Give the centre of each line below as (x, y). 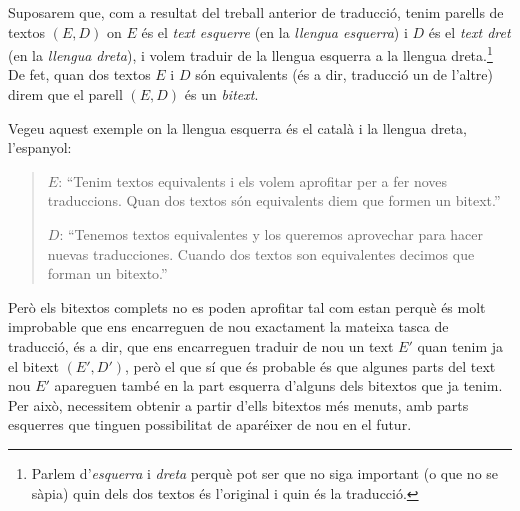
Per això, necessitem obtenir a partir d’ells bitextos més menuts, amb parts (238, 404)
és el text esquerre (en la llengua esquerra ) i (274, 31)
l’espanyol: (40, 147)
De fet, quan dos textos (79, 74)
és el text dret (469, 31)
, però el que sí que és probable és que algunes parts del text (310, 365)
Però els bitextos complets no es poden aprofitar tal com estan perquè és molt (247, 306)
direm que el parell (65, 94)
